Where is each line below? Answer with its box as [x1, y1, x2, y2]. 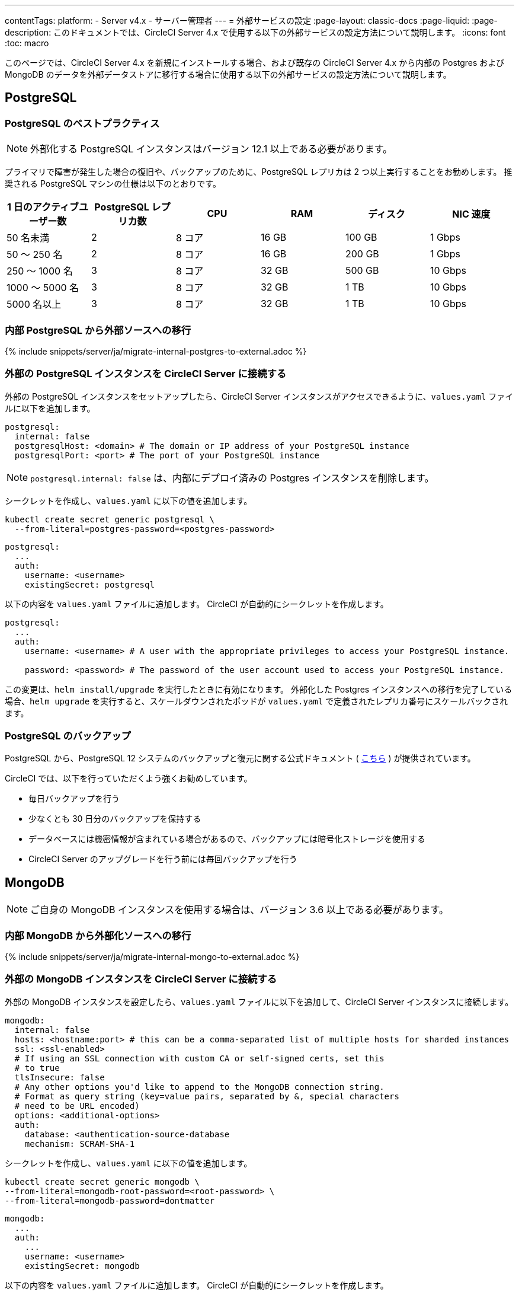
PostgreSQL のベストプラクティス [5, 117, 160, 129]
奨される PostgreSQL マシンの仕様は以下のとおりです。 [5, 178, 221, 189]
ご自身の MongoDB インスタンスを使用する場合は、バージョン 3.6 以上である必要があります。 [30, 904, 448, 916]
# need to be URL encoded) [14, 1101, 140, 1111]
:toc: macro [5, 38, 49, 48]
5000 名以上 [7, 298, 62, 311]
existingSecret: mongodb [24, 1261, 140, 1271]
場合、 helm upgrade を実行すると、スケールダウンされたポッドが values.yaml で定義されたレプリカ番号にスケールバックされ [5, 696, 508, 706]
